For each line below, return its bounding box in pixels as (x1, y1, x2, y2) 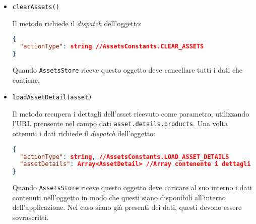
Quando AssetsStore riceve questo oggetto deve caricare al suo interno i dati (12, 182, 252, 193)
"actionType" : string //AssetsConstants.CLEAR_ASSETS (20, 43, 204, 50)
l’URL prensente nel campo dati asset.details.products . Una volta (12, 118, 228, 129)
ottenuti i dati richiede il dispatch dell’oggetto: (12, 128, 155, 139)
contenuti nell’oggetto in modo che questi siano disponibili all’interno (12, 192, 226, 202)
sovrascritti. (12, 211, 49, 222)
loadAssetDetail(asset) (12, 94, 92, 101)
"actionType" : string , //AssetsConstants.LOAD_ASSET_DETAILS (20, 153, 229, 160)
